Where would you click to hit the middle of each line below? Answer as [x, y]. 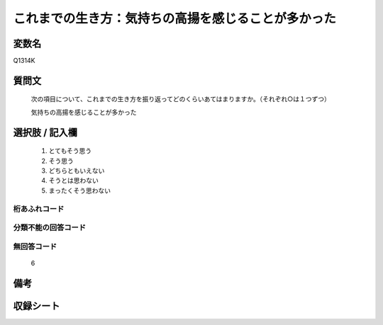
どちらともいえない [77, 171]
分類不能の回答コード [50, 228]
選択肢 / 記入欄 [45, 132]
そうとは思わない [73, 181]
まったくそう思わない [80, 190]
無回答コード [35, 246]
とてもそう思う [70, 151]
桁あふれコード [39, 209]
